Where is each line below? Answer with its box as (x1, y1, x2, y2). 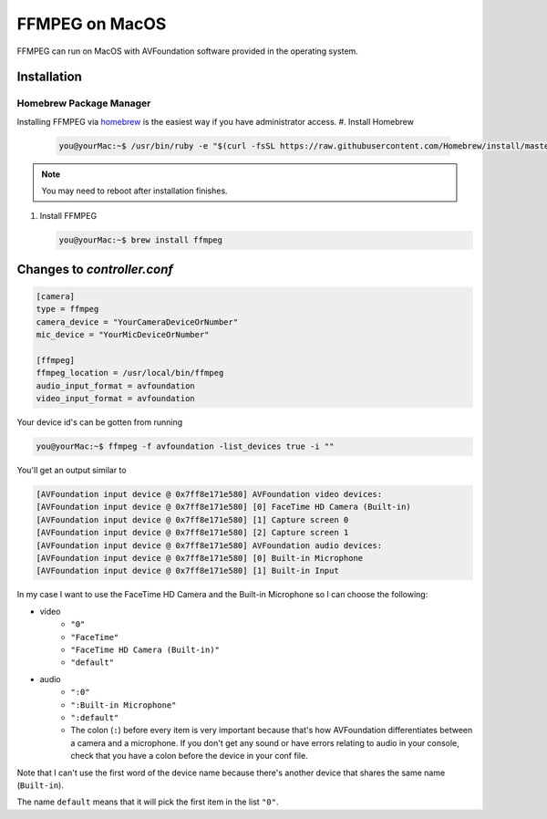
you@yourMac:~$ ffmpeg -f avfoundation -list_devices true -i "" (36, 441, 335, 451)
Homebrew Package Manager (16, 97, 151, 109)
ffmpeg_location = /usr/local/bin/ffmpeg (36, 368, 224, 378)
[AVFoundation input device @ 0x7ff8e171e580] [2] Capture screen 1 (36, 527, 349, 538)
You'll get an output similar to (16, 465, 127, 476)
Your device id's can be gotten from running (16, 417, 183, 428)
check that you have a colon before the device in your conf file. (70, 751, 309, 762)
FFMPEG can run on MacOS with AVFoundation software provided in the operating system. (16, 46, 359, 57)
